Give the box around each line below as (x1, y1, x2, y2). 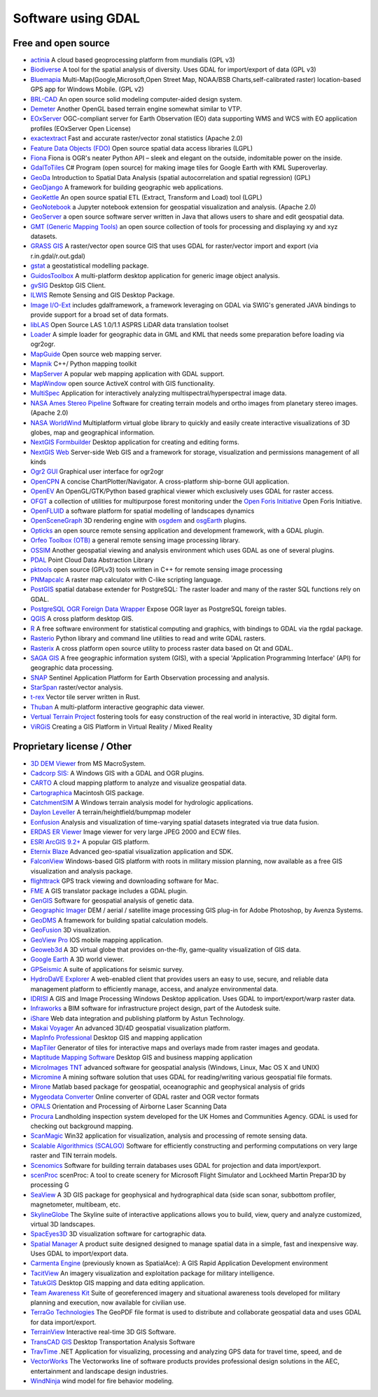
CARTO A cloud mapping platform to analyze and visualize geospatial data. (30, 778, 247, 787)
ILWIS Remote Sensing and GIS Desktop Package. (30, 291, 175, 299)
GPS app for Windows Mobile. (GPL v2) (30, 85, 144, 94)
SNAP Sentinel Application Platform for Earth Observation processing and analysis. (30, 673, 269, 682)
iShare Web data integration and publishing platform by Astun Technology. (30, 1014, 245, 1022)
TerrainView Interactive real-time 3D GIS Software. (30, 1328, 176, 1336)
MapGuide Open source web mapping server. (30, 350, 162, 358)
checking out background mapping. (30, 1122, 134, 1130)
